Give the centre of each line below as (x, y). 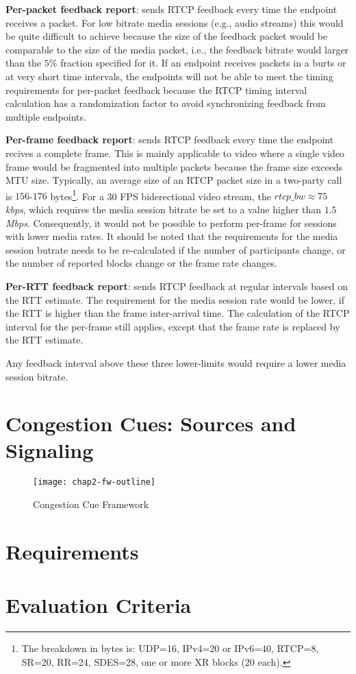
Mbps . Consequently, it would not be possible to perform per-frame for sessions (171, 222)
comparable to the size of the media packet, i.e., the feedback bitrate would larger (177, 49)
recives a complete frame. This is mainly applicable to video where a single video (175, 153)
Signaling (50, 450)
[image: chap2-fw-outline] (94, 482)
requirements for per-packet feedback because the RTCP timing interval (156, 89)
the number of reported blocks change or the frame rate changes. (141, 263)
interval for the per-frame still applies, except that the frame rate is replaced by (173, 326)
